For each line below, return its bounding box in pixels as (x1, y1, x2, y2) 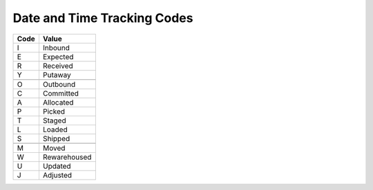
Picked (42, 107, 66, 116)
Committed (42, 88, 79, 98)
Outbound (42, 79, 76, 89)
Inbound (42, 43, 70, 52)
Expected (42, 52, 74, 61)
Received (42, 61, 74, 70)
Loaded (42, 125, 68, 134)
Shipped (42, 134, 70, 143)
